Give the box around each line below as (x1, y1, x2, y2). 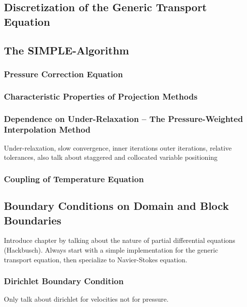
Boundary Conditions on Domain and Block (4, 198, 229, 213)
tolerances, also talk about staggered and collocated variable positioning (4, 152, 218, 162)
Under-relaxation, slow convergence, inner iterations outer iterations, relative (4, 142, 232, 153)
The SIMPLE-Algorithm (4, 42, 129, 57)
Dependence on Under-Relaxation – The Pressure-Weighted (4, 112, 243, 124)
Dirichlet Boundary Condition (4, 275, 124, 287)
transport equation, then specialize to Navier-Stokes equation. (4, 254, 187, 264)
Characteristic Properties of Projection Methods (4, 90, 198, 102)
